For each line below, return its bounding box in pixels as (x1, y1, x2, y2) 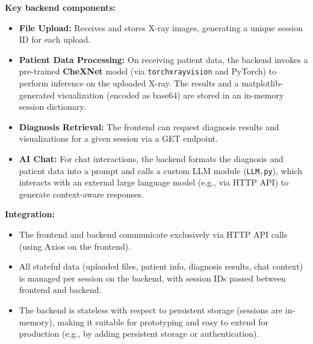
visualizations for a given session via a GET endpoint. (19, 132, 218, 145)
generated (19, 88, 55, 101)
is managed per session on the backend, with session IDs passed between (19, 271, 286, 284)
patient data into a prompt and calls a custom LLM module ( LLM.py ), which (19, 164, 302, 177)
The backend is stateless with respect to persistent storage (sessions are (19, 304, 283, 316)
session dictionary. (19, 100, 86, 113)
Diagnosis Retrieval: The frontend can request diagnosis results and (19, 120, 279, 133)
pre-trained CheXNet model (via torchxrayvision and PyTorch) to (19, 65, 277, 77)
